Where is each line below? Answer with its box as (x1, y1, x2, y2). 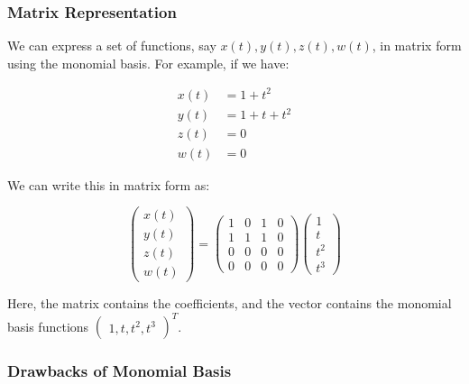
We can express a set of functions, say (7, 36, 216, 55)
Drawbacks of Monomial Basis (7, 360, 232, 382)
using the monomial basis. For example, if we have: (7, 53, 290, 72)
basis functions (7, 316, 89, 335)
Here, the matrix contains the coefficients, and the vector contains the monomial (7, 294, 452, 313)
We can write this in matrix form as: (7, 175, 210, 194)
